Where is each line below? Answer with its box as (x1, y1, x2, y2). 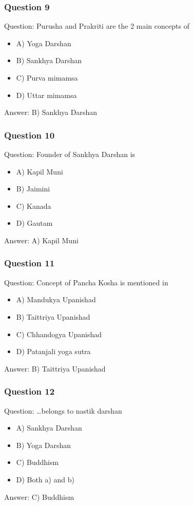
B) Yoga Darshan (16, 439, 71, 450)
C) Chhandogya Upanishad (16, 328, 102, 339)
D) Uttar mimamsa (16, 89, 77, 100)
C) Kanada (16, 200, 51, 211)
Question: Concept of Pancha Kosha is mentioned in (4, 277, 168, 287)
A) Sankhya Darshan (16, 422, 82, 433)
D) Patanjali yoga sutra (16, 346, 91, 357)
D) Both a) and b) (16, 474, 74, 484)
